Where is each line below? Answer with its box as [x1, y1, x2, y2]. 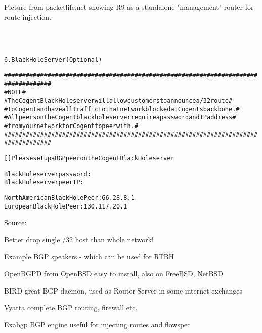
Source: [4, 217, 27, 228]
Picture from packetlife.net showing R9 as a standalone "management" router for [4, 2, 254, 12]
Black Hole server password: [4, 170, 91, 178]
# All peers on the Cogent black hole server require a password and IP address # [4, 114, 236, 121]
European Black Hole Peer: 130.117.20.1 [4, 202, 127, 210]
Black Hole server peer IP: [4, 179, 84, 186]
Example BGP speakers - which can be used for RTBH [4, 251, 174, 262]
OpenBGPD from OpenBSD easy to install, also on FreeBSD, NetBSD [4, 268, 223, 278]
